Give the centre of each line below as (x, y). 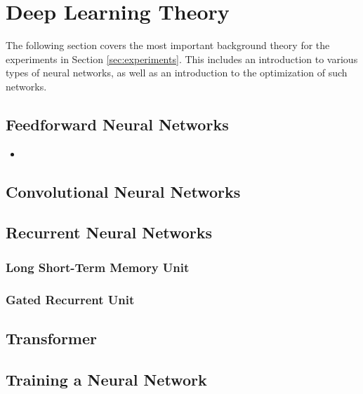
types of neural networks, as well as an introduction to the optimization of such (177, 73)
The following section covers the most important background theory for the (168, 45)
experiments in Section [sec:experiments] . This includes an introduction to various (182, 59)
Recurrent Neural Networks (109, 232)
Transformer (51, 338)
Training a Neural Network (106, 379)
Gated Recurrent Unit (70, 299)
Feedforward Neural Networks (117, 124)
